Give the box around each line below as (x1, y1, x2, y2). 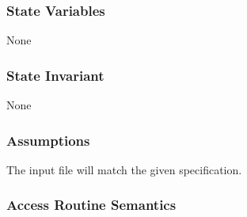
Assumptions (6, 130, 90, 150)
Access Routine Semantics (6, 195, 177, 215)
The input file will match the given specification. (6, 161, 242, 177)
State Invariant (6, 65, 104, 85)
